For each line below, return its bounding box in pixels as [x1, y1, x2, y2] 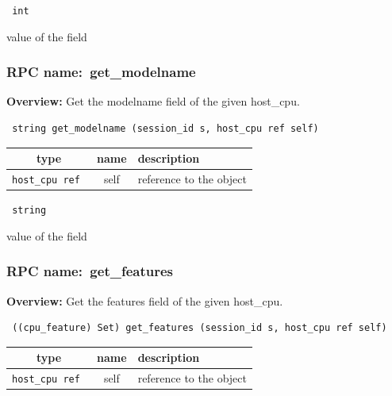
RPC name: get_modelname [6, 62, 196, 82]
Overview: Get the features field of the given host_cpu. [6, 292, 283, 309]
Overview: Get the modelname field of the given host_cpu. [6, 93, 300, 110]
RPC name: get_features [6, 261, 173, 281]
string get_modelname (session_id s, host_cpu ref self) [12, 123, 319, 135]
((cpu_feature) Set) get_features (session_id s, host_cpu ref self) [12, 322, 387, 334]
